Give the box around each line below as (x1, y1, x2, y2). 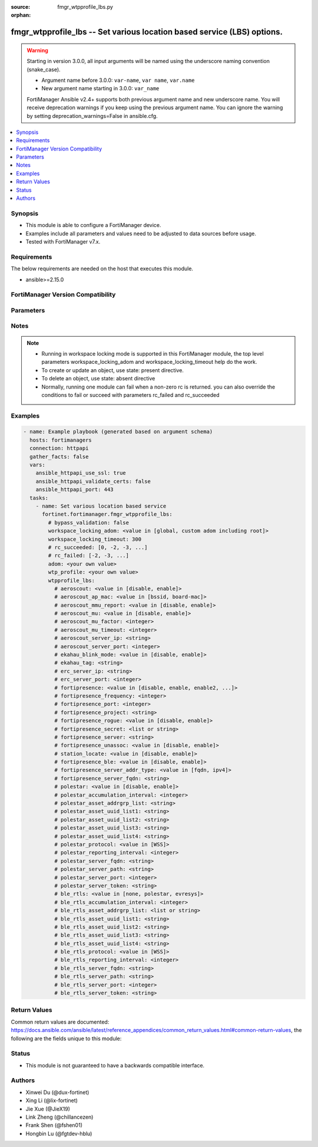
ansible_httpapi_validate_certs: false (35, 478, 151, 485)
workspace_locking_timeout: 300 (48, 535, 141, 543)
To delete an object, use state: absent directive (41, 375, 155, 382)
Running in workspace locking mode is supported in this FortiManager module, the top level (41, 350, 264, 357)
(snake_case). (26, 65, 61, 73)
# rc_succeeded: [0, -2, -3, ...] (48, 544, 148, 551)
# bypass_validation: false (48, 519, 130, 526)
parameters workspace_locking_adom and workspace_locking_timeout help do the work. (41, 359, 257, 366)
